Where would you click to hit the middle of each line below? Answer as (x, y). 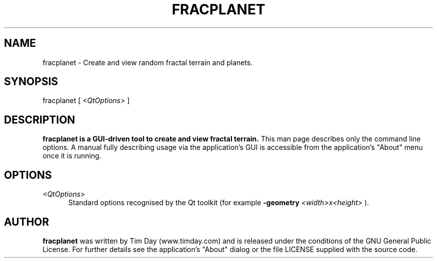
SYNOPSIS (31, 82)
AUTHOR (27, 222)
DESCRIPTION (40, 120)
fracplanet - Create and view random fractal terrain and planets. (148, 62)
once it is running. (72, 156)
